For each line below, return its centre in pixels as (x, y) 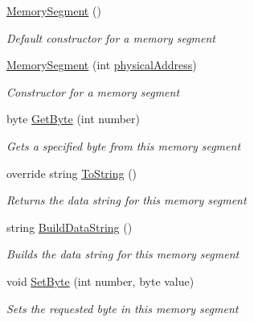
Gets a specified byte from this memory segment (124, 145)
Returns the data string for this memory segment (127, 200)
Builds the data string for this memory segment (123, 254)
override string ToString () (72, 173)
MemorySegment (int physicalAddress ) (102, 65)
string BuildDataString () (70, 227)
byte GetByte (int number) (74, 119)
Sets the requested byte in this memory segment (123, 308)
